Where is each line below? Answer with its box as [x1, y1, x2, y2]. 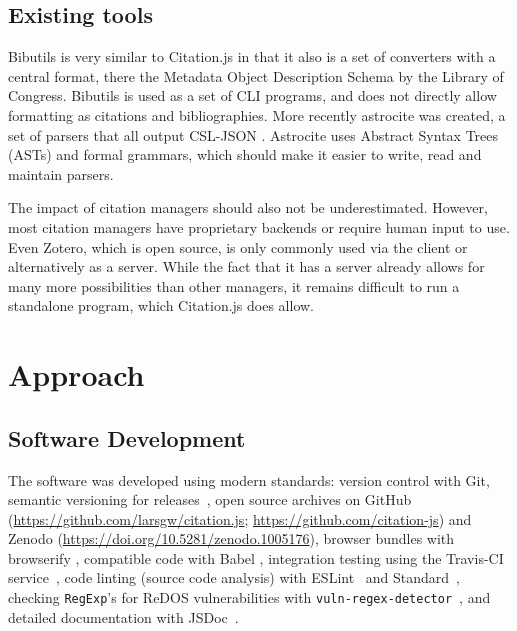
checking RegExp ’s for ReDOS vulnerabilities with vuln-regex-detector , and [8, 587, 491, 608]
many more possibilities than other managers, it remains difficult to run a [8, 275, 460, 296]
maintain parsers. [8, 163, 114, 184]
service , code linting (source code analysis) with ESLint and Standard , [8, 567, 460, 588]
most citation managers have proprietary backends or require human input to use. [8, 216, 510, 237]
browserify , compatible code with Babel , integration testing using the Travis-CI [8, 547, 504, 568]
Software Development [8, 422, 246, 453]
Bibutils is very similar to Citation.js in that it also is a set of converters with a [8, 46, 496, 67]
